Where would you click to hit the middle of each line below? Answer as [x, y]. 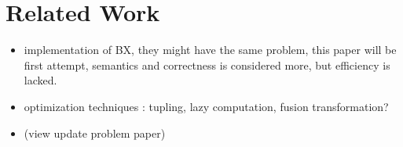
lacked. [40, 80]
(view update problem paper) [95, 133]
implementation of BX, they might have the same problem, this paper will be [210, 50]
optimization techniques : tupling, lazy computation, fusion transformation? [206, 106]
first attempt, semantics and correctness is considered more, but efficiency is [207, 65]
